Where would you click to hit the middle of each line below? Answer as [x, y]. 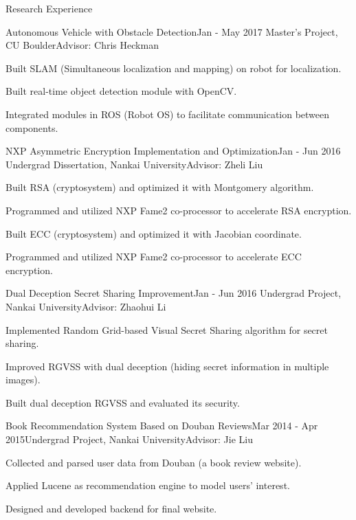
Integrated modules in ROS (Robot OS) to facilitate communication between [168, 114]
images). [23, 380]
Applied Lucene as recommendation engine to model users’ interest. [148, 485]
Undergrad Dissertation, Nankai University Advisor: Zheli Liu [134, 164]
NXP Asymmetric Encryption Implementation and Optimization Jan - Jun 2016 [173, 151]
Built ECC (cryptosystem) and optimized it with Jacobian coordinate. [154, 233]
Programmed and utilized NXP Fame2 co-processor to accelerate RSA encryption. [179, 210]
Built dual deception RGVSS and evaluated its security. [123, 402]
